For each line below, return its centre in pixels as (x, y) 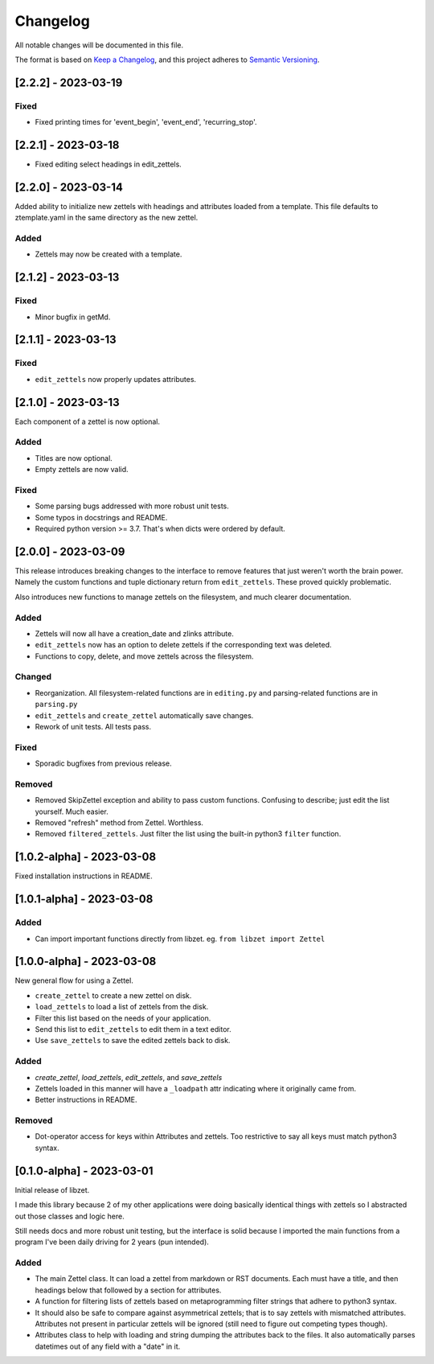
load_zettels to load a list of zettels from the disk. (122, 1007)
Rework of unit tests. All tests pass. (93, 727)
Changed (33, 677)
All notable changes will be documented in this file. (99, 45)
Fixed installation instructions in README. (84, 876)
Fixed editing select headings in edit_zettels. (108, 164)
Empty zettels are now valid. (82, 470)
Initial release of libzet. (52, 1189)
